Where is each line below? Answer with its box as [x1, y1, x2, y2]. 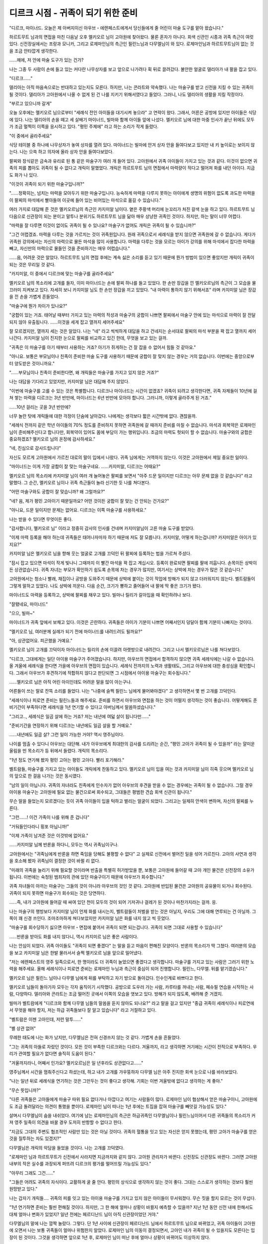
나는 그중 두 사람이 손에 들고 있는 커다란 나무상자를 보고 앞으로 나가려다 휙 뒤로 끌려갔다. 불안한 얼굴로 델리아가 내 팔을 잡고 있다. [9, 66, 258, 72]
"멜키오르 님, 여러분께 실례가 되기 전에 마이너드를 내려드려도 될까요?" [9, 628, 143, 634]
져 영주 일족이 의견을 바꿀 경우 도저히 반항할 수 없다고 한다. [9, 1120, 123, 1126]
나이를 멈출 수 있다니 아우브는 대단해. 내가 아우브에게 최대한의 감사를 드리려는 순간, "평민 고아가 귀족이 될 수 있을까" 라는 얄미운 [9, 740, 255, 746]
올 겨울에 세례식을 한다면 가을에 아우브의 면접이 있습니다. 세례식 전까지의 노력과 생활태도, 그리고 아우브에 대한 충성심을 [9, 663, 238, 669]
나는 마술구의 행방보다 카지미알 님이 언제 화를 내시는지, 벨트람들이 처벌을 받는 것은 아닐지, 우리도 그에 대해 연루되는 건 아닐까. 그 [9, 908, 257, 914]
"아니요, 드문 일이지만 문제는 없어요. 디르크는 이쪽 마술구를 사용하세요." [9, 507, 146, 513]
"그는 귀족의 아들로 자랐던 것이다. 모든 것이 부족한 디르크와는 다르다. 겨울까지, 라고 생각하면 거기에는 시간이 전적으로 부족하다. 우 [9, 1043, 257, 1049]
